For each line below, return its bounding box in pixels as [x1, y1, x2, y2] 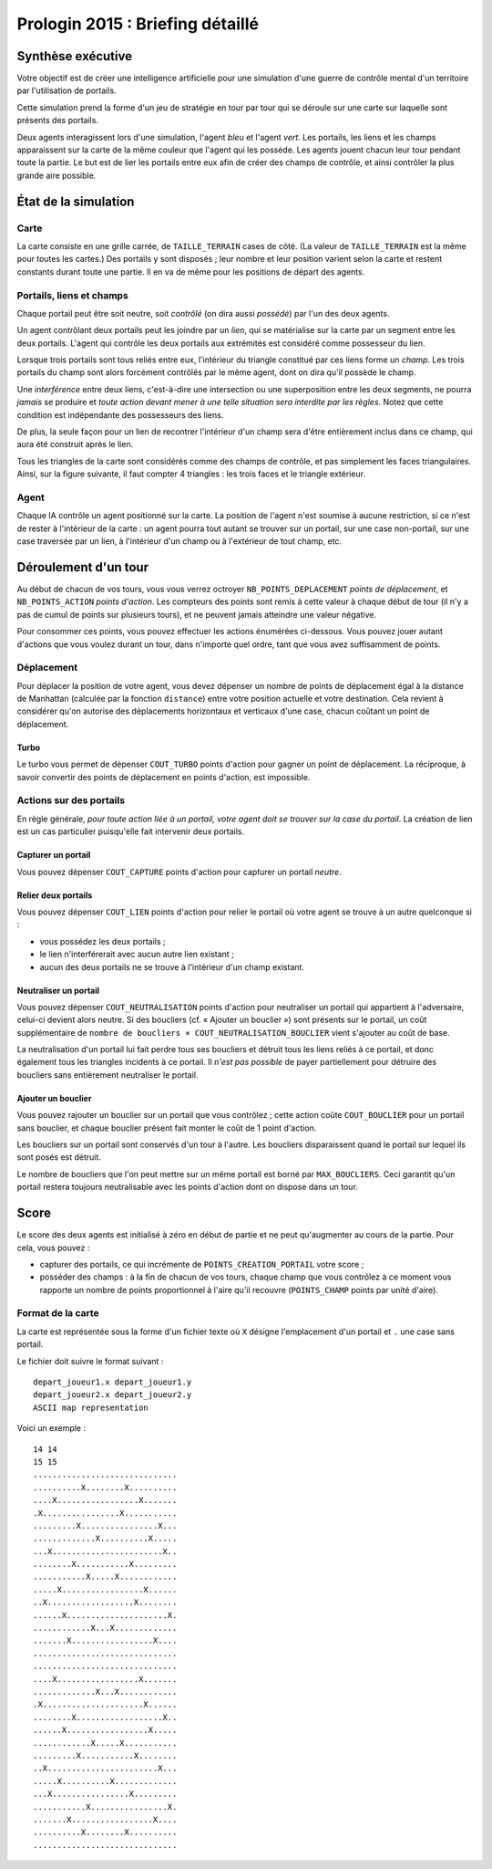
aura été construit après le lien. [16, 439, 134, 450]
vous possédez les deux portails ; [39, 935, 166, 946]
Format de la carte [16, 1307, 99, 1320]
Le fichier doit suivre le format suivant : [16, 1355, 164, 1366]
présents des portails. [16, 115, 99, 126]
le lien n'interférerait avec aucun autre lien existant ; [39, 949, 234, 960]
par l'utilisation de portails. [16, 85, 118, 96]
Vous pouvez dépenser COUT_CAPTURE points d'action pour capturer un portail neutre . [16, 866, 342, 877]
